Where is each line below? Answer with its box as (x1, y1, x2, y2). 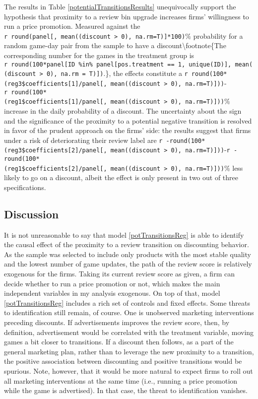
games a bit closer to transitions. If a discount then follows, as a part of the (4, 336, 234, 347)
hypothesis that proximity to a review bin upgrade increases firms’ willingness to (4, 11, 249, 21)
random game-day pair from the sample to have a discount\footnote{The (4, 40, 226, 51)
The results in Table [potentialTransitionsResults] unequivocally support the (4, 1, 236, 11)
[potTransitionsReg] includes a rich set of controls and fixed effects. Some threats (4, 297, 250, 308)
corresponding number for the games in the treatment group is (4, 50, 194, 61)
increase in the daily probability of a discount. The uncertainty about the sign (4, 105, 242, 116)
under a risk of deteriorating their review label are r (4, 134, 163, 145)
